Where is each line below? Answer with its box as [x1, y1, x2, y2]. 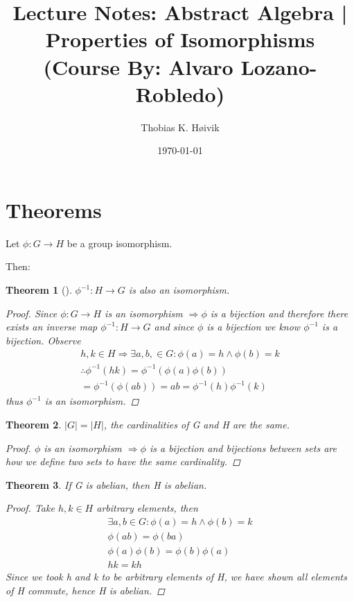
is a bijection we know [206, 319, 301, 334]
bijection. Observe [6, 333, 81, 347]
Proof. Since [6, 306, 57, 320]
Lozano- [240, 52, 317, 81]
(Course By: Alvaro [43, 52, 233, 81]
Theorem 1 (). [6, 283, 72, 296]
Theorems [6, 195, 102, 224]
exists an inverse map [6, 319, 98, 334]
